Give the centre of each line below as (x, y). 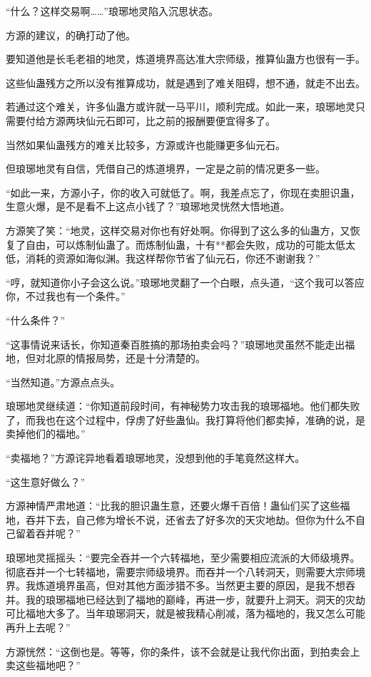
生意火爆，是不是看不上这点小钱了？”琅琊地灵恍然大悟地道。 (148, 206)
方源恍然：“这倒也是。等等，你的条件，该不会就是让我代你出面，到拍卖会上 (183, 651)
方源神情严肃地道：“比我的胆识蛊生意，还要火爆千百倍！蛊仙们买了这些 (173, 506)
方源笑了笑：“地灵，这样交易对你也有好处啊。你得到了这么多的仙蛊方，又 (178, 230)
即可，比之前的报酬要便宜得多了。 (195, 120)
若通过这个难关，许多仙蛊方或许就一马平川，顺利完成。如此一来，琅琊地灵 (181, 107)
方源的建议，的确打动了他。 (71, 35)
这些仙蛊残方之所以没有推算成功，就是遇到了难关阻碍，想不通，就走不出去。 (185, 82)
